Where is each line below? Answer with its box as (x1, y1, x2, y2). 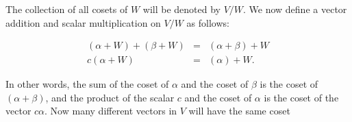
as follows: (186, 15, 229, 29)
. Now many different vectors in (45, 103, 177, 118)
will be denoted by (142, 2, 221, 16)
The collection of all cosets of (5, 2, 128, 16)
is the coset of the (264, 90, 339, 104)
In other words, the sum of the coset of (5, 77, 169, 91)
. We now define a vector (243, 2, 347, 16)
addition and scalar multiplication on (5, 15, 161, 29)
